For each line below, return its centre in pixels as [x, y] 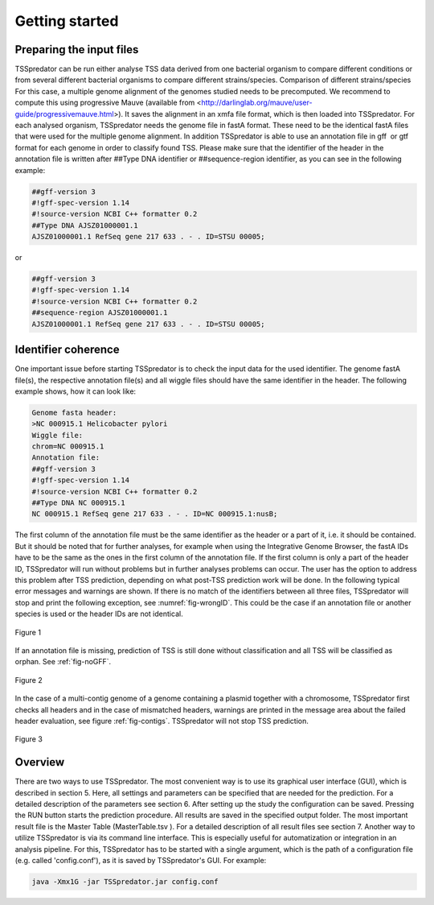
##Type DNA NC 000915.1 [79, 503]
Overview [40, 762]
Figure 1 [28, 632]
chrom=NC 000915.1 [68, 446]
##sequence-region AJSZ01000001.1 [100, 313]
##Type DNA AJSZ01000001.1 [85, 225]
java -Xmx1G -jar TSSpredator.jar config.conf [125, 881]
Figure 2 [29, 680]
